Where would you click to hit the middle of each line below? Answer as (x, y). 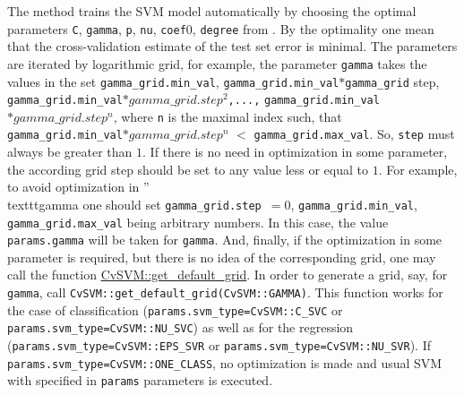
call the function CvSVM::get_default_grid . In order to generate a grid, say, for (228, 275)
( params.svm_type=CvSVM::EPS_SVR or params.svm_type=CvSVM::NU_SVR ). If (219, 345)
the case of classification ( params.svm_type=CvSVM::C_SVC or (175, 309)
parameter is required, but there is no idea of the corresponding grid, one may (222, 257)
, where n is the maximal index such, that (228, 116)
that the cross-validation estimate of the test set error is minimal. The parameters (232, 46)
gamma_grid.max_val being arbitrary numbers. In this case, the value (198, 222)
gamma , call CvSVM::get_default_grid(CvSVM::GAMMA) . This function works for (225, 292)
